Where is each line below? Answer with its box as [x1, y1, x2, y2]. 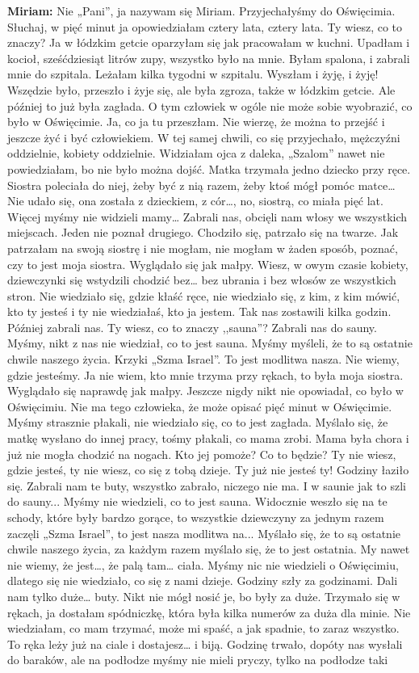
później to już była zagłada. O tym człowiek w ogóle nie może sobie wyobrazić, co [7, 97, 413, 114]
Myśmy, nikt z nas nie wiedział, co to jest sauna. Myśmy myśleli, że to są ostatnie [7, 334, 413, 351]
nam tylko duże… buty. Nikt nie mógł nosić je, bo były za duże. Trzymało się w [7, 587, 400, 604]
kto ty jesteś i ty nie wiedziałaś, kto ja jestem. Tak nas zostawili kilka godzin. [7, 303, 392, 320]
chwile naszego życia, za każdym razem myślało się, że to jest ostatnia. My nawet [7, 541, 410, 557]
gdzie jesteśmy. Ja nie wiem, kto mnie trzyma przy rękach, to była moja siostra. [7, 366, 404, 383]
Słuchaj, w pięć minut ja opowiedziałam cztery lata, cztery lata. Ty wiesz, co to [7, 18, 403, 35]
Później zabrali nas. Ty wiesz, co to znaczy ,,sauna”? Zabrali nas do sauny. [7, 318, 377, 335]
